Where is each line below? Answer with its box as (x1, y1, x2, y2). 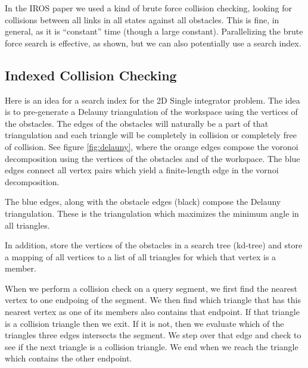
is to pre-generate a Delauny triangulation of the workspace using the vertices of (5, 105, 298, 118)
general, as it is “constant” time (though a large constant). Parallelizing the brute (5, 25, 303, 38)
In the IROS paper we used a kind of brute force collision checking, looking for (5, 2, 292, 14)
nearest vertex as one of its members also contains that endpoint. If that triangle (5, 305, 300, 318)
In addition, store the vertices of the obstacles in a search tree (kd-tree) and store (5, 239, 303, 251)
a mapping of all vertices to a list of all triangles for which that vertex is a (5, 250, 276, 263)
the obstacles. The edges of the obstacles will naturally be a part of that (5, 117, 269, 129)
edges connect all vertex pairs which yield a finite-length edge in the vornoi (5, 164, 279, 176)
